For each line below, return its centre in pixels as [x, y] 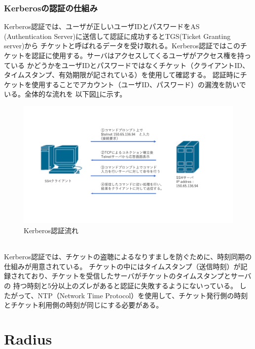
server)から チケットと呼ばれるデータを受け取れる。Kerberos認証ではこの [122, 46]
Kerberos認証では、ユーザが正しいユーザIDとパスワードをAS [102, 26]
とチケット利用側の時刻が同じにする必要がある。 [84, 305]
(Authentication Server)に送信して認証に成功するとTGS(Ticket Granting [117, 36]
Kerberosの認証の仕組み [51, 8]
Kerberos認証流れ [51, 230]
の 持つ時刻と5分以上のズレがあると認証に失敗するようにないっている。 [121, 286]
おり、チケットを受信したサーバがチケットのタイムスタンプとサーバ [141, 276]
